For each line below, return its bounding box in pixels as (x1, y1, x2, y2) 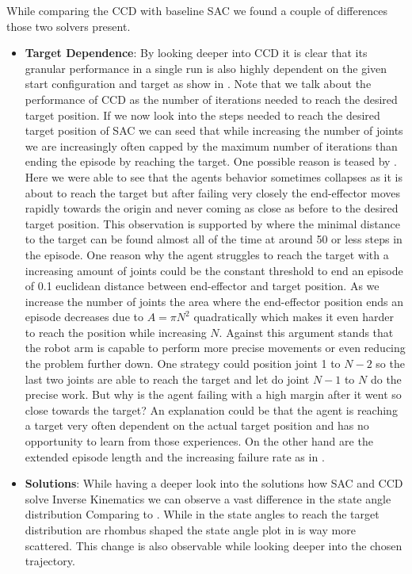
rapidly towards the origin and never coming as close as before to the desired (25, 200, 399, 216)
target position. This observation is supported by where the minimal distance (25, 215, 400, 232)
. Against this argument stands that (219, 323, 394, 340)
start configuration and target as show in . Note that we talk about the (25, 75, 372, 92)
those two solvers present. (6, 17, 131, 34)
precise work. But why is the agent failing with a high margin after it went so (25, 386, 402, 403)
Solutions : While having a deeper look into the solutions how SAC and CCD (25, 475, 403, 492)
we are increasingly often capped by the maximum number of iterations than (25, 137, 398, 154)
